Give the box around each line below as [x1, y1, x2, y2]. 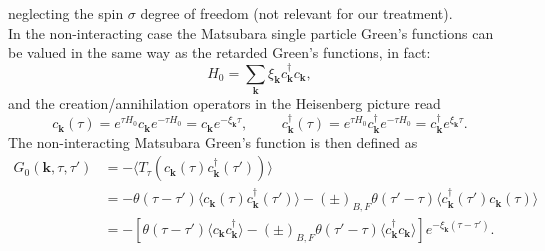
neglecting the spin [8, 3, 124, 23]
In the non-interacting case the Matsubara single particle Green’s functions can [8, 22, 494, 43]
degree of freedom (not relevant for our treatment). [140, 3, 453, 23]
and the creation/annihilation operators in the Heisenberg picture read [8, 92, 441, 113]
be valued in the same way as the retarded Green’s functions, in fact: [8, 42, 431, 63]
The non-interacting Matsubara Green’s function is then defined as [8, 131, 418, 152]
